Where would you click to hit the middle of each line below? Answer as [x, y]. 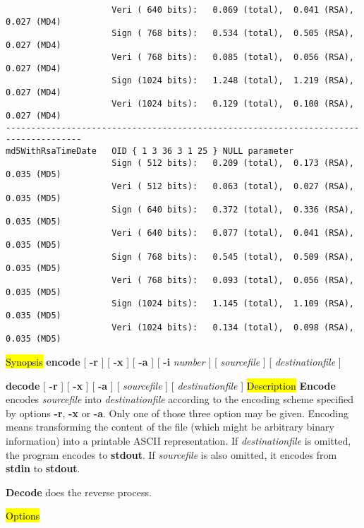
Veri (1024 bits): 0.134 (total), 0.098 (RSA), [233, 327]
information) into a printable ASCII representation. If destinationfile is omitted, [178, 440]
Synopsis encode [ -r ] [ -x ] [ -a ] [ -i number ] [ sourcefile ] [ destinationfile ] [174, 362]
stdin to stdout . [43, 468]
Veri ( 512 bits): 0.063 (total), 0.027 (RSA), [233, 186]
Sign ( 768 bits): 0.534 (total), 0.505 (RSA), [233, 34]
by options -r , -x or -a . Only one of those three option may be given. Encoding [177, 413]
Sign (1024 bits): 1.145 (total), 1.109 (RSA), [233, 304]
